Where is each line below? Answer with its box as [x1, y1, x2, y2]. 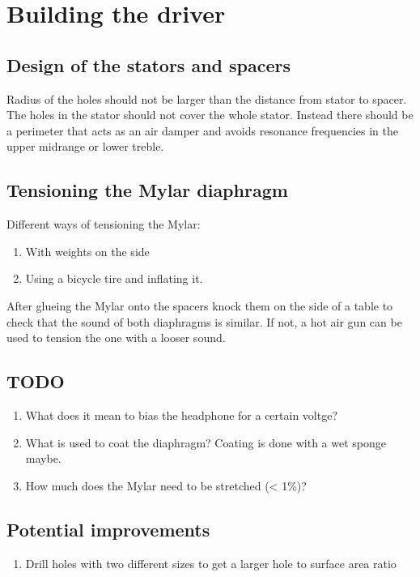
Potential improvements [6, 516, 210, 541]
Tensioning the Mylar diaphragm [6, 177, 288, 203]
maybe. [25, 450, 62, 467]
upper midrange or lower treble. [6, 138, 164, 155]
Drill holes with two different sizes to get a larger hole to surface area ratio [25, 554, 397, 571]
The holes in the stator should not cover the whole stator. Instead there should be [6, 106, 414, 123]
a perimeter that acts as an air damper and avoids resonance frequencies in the [6, 122, 398, 139]
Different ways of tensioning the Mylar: [6, 216, 201, 233]
